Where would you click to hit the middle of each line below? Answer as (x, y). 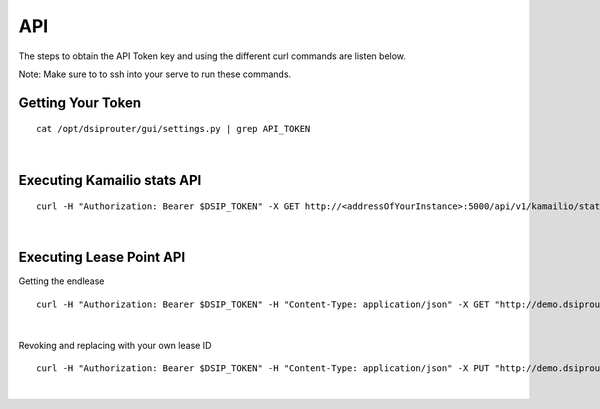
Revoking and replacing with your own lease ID (115, 345)
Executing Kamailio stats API (110, 180)
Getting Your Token (80, 102)
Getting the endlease (61, 281)
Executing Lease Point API (102, 257)
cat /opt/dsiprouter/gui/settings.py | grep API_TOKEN (173, 129)
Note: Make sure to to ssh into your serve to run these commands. (155, 74)
